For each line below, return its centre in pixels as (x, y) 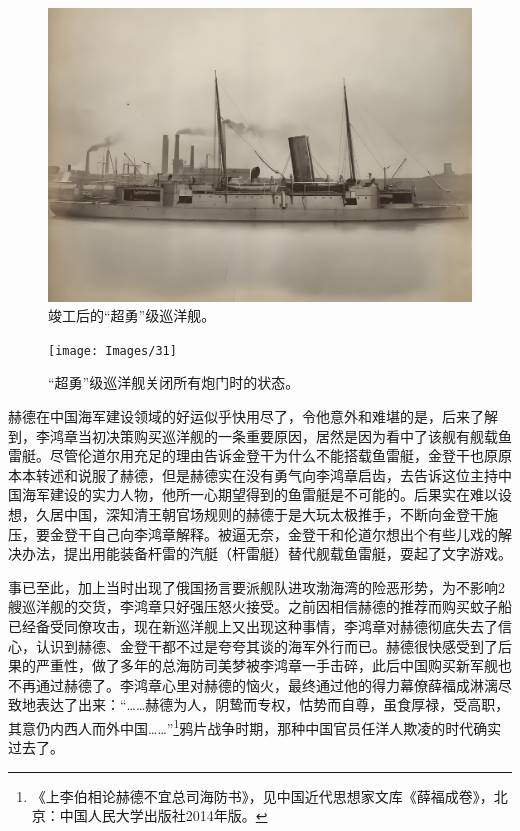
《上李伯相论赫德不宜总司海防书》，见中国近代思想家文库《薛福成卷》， (262, 795)
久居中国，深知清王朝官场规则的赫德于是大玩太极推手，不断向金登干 (259, 513)
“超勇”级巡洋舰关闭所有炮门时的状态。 (174, 382)
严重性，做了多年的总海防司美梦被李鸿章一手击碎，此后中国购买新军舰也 (273, 665)
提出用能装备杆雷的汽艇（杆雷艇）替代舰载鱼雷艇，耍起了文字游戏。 (287, 553)
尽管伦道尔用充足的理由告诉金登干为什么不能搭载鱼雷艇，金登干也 (266, 455)
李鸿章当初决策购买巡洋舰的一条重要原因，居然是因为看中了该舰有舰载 (266, 435)
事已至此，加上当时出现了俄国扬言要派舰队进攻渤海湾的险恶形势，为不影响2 (256, 586)
